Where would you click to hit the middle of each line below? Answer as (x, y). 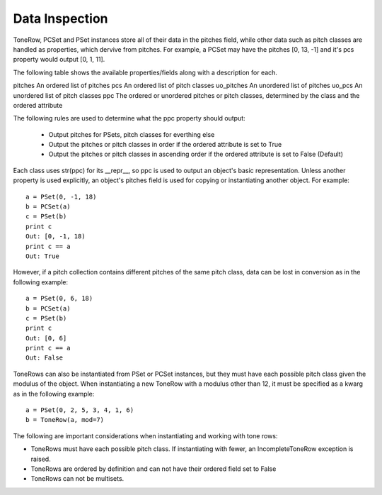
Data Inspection (60, 18)
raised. (41, 459)
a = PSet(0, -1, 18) (61, 196)
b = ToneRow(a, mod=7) (65, 420)
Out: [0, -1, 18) (56, 237)
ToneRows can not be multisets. (77, 479)
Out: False (45, 358)
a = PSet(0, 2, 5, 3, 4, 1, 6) (80, 410)
